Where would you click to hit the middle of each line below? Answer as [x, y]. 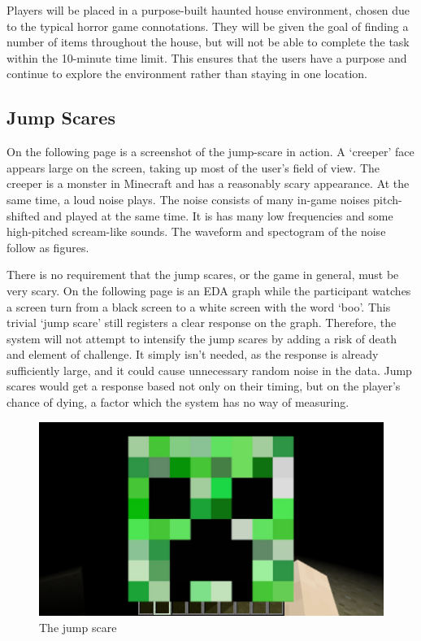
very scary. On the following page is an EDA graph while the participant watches [209, 290]
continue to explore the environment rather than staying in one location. [187, 74]
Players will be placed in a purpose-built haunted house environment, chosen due [208, 10]
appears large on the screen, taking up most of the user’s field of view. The [193, 167]
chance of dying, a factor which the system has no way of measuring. [178, 402]
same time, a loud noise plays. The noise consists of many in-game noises [188, 199]
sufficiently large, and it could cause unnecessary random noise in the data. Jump [209, 370]
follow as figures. [48, 247]
